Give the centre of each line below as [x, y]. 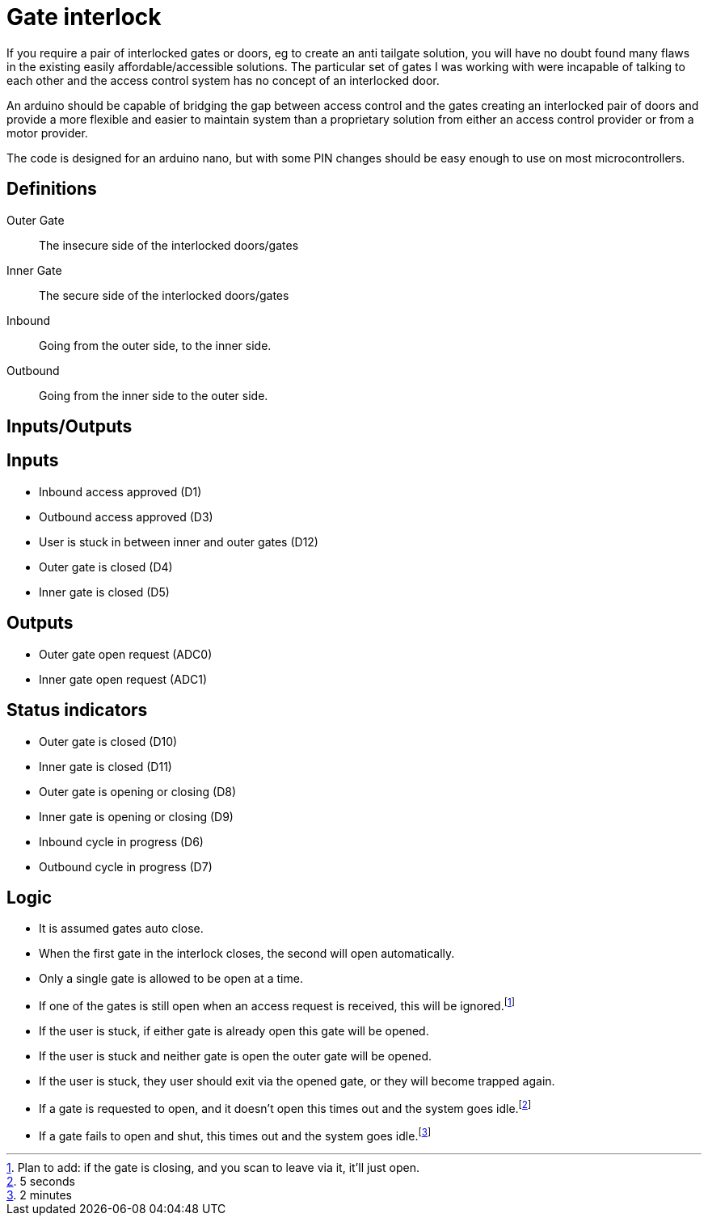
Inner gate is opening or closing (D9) [136, 816]
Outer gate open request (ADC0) [126, 654]
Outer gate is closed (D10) [108, 741]
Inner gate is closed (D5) [104, 592]
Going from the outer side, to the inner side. [155, 345]
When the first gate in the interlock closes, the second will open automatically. [247, 954]
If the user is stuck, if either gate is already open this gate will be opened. [234, 1031]
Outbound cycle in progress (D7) [126, 866]
